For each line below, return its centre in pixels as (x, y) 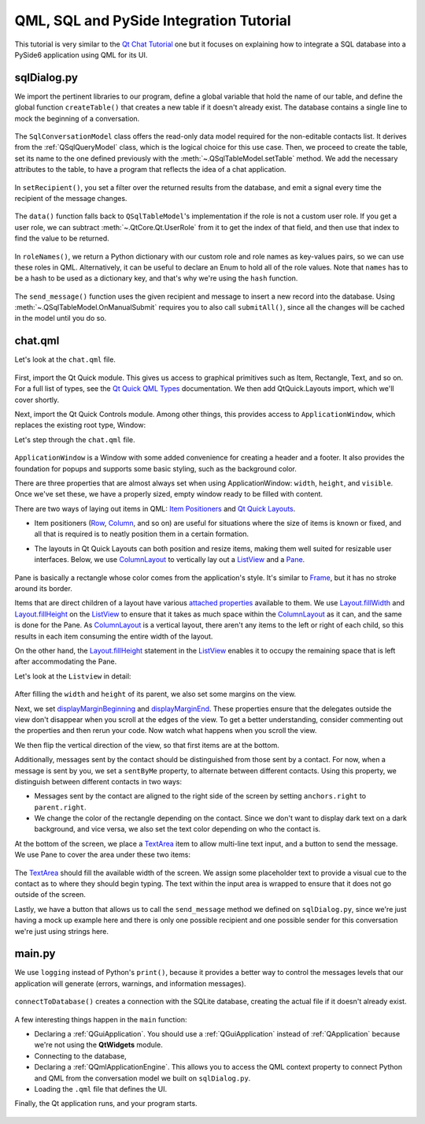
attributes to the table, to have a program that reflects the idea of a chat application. (150, 169)
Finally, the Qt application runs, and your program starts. (106, 1104)
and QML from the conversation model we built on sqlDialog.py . (142, 1078)
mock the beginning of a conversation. (77, 118)
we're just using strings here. (62, 931)
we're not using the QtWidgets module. (98, 1045)
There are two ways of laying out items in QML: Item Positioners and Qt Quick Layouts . (155, 508)
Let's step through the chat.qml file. (75, 439)
